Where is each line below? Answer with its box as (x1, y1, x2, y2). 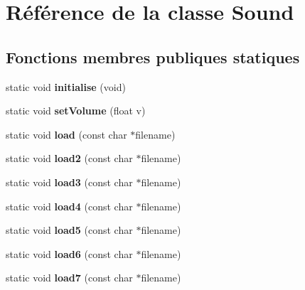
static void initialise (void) (6, 79, 126, 94)
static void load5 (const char (6, 222, 133, 237)
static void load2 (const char (6, 151, 133, 166)
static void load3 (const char (6, 174, 133, 189)
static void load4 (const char (6, 198, 133, 213)
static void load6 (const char (6, 246, 133, 261)
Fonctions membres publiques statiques (6, 45, 300, 68)
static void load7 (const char (6, 270, 133, 285)
